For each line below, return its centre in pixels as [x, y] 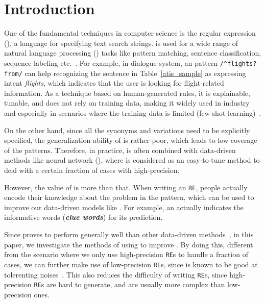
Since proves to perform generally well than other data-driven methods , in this [129, 234]
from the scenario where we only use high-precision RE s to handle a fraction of [126, 254]
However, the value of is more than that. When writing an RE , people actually [126, 187]
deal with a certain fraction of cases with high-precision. [92, 170]
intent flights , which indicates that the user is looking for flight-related [114, 83]
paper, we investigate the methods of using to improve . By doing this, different [129, 244]
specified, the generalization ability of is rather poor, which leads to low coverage [131, 140]
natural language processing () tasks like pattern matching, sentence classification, [133, 53]
